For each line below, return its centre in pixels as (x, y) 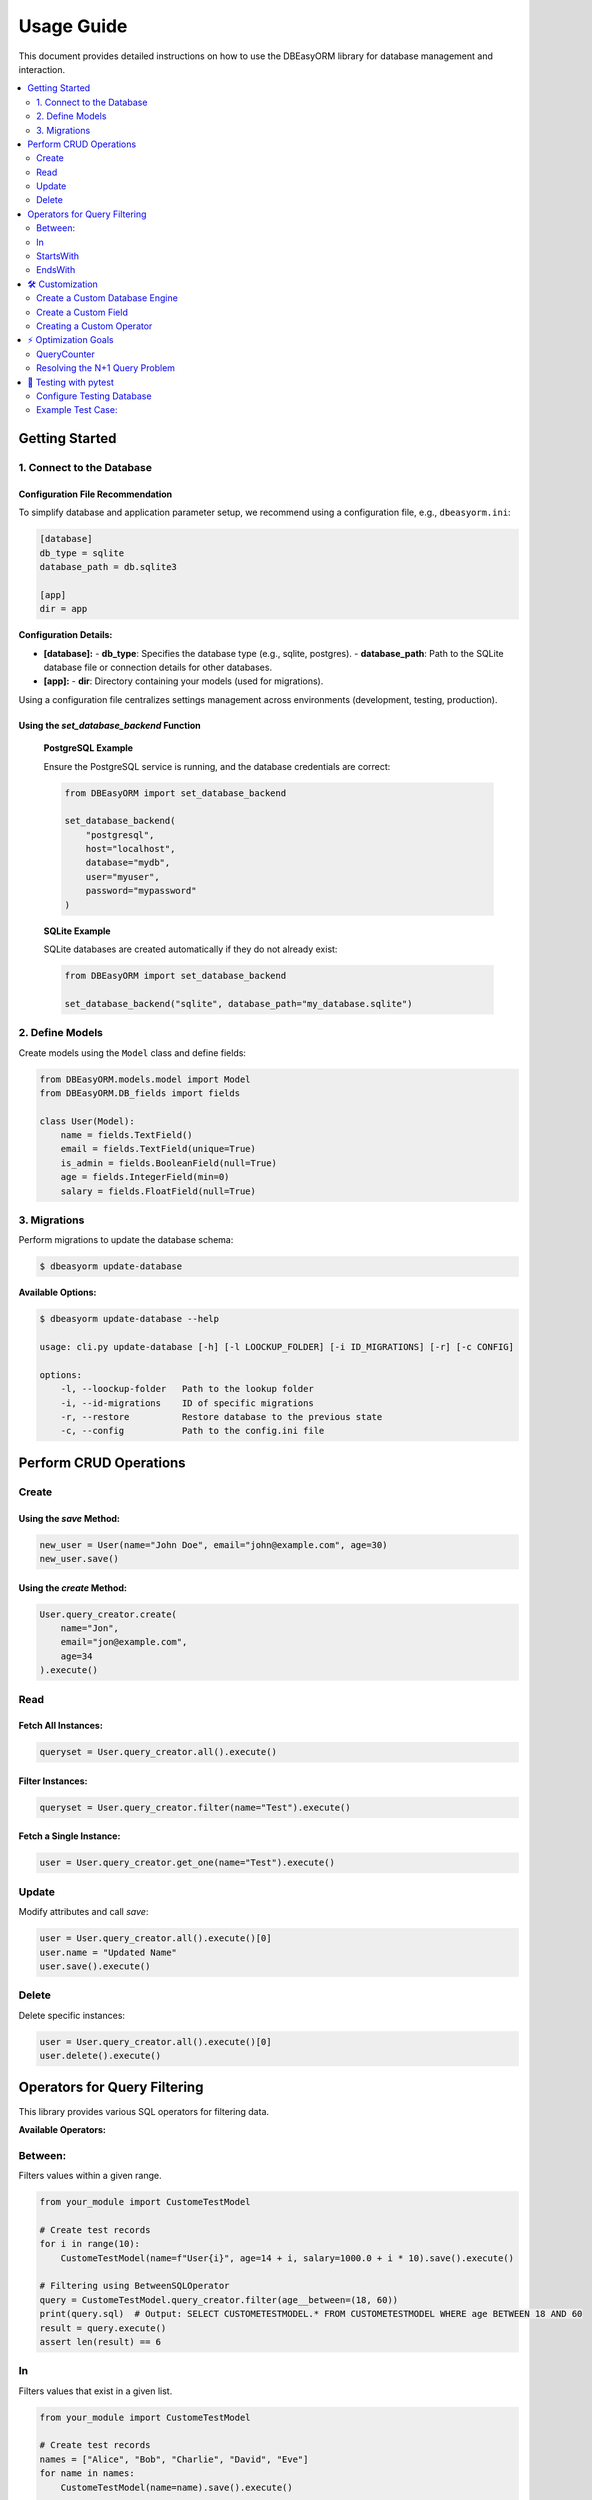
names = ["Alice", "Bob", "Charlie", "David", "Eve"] (174, 2459)
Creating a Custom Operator (94, 326)
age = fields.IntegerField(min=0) (145, 1177)
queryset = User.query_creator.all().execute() (158, 1752)
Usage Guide (73, 26)
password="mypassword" (141, 891)
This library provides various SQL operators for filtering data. (144, 2111)
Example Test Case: (77, 410)
